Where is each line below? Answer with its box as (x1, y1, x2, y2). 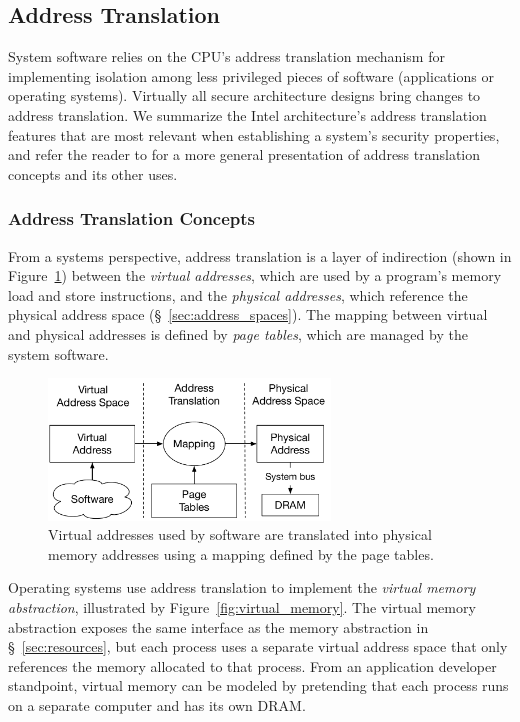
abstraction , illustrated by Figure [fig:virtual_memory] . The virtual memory (8, 597, 476, 618)
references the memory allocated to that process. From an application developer (8, 655, 497, 676)
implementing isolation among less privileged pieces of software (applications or (8, 65, 494, 86)
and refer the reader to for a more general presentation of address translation (8, 144, 481, 165)
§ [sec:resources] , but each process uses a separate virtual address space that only (8, 636, 508, 657)
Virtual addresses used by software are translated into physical (48, 524, 432, 545)
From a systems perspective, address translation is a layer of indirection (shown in (8, 245, 512, 266)
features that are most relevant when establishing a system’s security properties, (8, 124, 500, 145)
